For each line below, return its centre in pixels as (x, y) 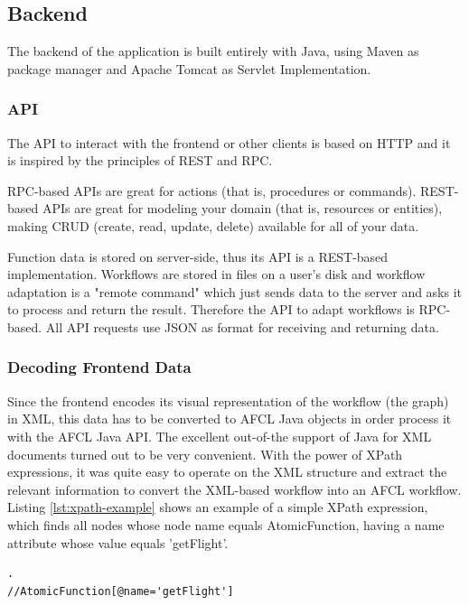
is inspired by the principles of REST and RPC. (140, 160)
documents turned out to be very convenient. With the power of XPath (205, 454)
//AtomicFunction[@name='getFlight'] (121, 591)
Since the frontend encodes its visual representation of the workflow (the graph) (228, 400)
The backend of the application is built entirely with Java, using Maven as (213, 51)
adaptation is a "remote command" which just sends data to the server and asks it (235, 291)
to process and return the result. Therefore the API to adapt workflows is (211, 309)
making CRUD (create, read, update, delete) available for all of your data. (213, 225)
